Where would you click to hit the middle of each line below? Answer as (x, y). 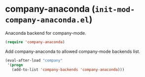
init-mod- (115, 10)
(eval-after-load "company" (34, 60)
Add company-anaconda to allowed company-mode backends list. (73, 51)
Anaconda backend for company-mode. (46, 33)
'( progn (15, 65)
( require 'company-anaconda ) (35, 42)
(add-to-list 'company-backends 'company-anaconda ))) (68, 70)
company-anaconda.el (47, 20)
